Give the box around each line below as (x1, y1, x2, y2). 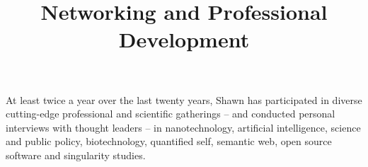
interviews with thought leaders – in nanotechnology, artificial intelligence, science (6, 120, 361, 134)
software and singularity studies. (6, 147, 146, 162)
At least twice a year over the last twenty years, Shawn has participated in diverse (6, 92, 362, 107)
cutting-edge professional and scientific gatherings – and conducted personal (6, 106, 335, 121)
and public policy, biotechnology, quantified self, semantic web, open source (6, 134, 332, 149)
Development (118, 25, 250, 54)
